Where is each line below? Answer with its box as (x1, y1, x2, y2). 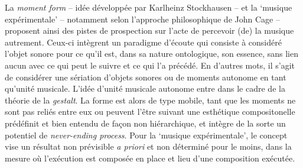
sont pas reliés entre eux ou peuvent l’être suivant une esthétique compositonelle (5, 105, 295, 118)
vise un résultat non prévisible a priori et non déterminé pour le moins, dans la (5, 140, 292, 153)
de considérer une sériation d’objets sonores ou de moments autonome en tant (5, 70, 286, 83)
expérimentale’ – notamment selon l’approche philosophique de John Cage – (5, 12, 280, 25)
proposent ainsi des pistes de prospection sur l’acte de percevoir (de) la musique (5, 24, 294, 37)
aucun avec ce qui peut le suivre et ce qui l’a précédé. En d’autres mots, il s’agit (5, 59, 295, 71)
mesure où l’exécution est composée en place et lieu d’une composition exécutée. (5, 151, 295, 164)
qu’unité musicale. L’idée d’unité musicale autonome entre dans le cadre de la (5, 82, 285, 95)
